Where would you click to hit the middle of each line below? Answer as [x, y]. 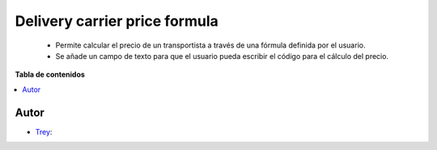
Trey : [44, 131]
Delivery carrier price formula [117, 21]
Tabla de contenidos [50, 75]
